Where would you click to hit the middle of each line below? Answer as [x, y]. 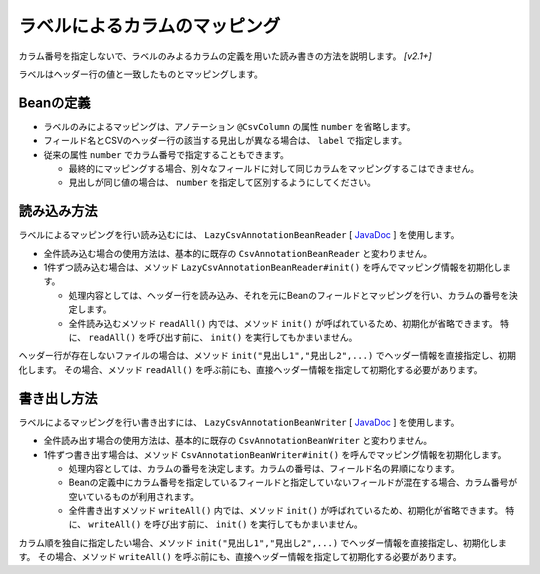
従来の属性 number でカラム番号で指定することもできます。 [166, 154]
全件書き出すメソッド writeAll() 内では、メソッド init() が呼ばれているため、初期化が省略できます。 [286, 511]
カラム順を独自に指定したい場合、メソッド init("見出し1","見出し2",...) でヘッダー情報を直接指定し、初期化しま [262, 542]
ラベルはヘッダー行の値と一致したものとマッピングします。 [141, 74]
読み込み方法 [58, 211]
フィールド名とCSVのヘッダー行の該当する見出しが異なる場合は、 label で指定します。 [225, 141]
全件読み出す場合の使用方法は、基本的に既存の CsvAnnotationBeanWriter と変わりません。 [238, 441]
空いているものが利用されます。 [134, 496]
